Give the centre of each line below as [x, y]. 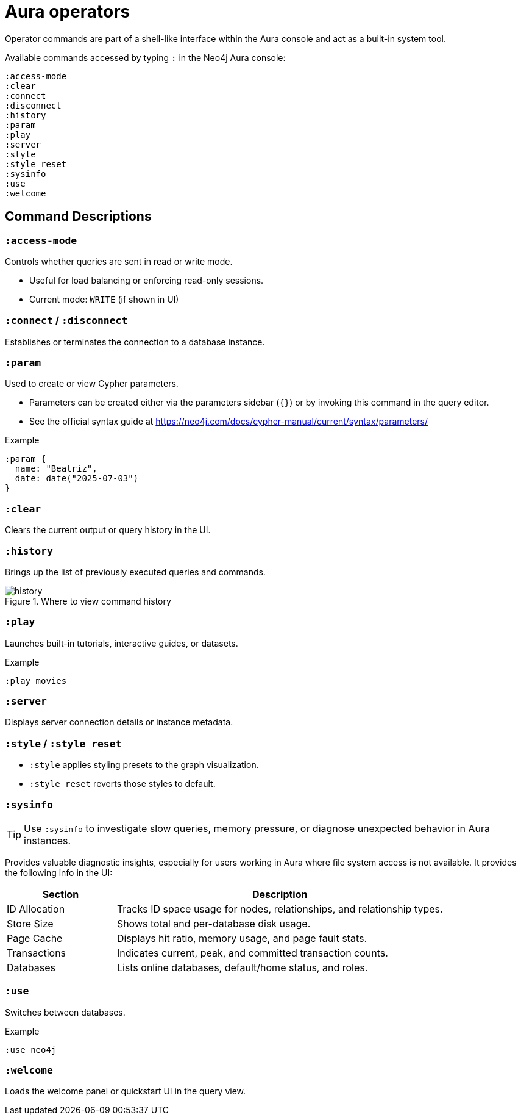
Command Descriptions [78, 217]
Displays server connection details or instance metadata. [119, 722]
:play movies [36, 680]
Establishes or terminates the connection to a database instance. [135, 342]
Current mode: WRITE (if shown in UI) [104, 299]
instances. [48, 840]
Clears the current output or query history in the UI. [108, 530]
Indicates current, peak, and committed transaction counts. [252, 953]
